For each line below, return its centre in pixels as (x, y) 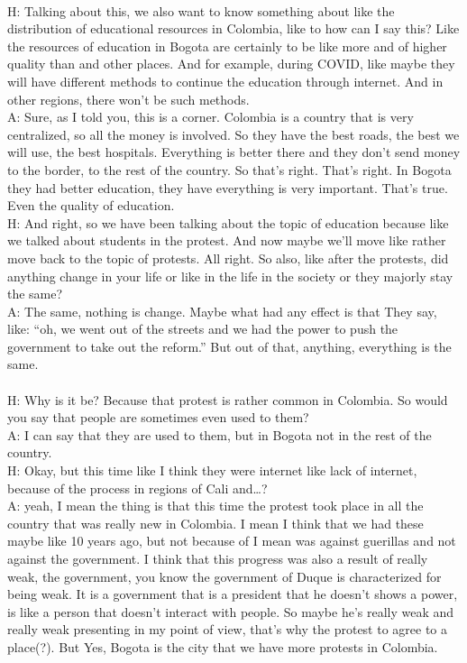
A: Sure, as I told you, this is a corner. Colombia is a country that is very (211, 117)
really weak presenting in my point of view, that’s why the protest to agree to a (228, 629)
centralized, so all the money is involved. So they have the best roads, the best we (233, 134)
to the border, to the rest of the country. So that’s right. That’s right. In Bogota (229, 169)
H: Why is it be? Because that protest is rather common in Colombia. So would (228, 399)
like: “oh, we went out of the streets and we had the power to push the (203, 329)
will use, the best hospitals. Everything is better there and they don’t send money (234, 152)
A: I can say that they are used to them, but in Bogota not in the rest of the (220, 434)
